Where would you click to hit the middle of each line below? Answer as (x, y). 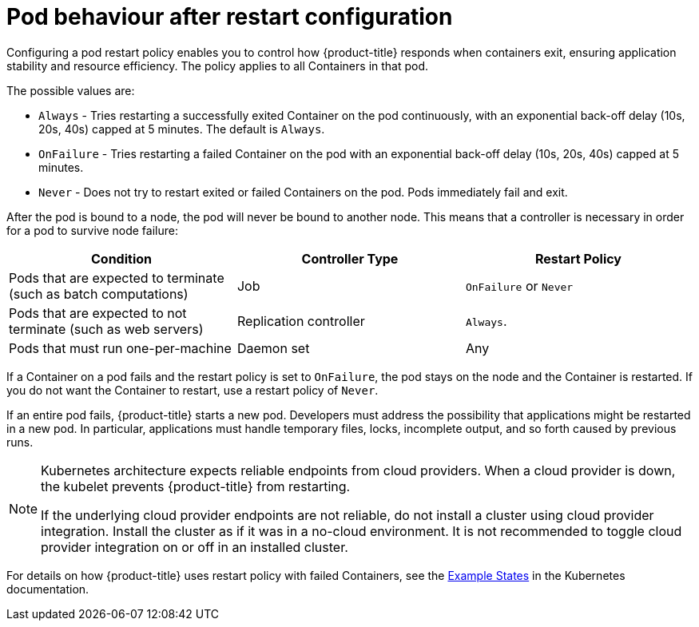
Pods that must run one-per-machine (120, 348)
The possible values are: (71, 90)
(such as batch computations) (99, 294)
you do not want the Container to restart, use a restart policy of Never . (193, 390)
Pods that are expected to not (98, 313)
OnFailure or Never (519, 286)
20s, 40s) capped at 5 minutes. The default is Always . (182, 129)
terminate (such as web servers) (106, 329)
